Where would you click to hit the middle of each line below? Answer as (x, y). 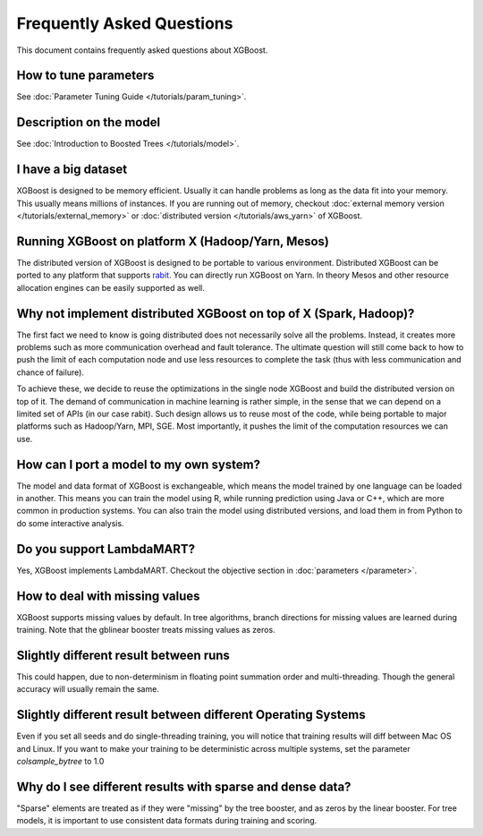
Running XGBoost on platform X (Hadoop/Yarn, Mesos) (173, 241)
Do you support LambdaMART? (106, 549)
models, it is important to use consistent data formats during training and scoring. (167, 821)
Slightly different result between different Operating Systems (191, 715)
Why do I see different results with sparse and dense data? (184, 786)
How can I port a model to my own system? (139, 464)
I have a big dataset (72, 170)
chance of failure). (51, 372)
